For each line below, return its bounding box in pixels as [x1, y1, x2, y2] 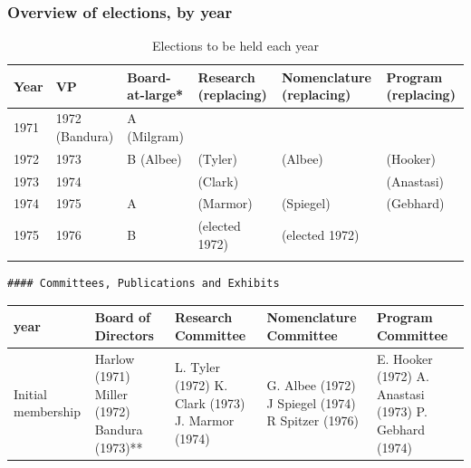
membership [14, 402, 82, 421]
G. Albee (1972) [266, 376, 356, 395]
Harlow [94, 349, 135, 368]
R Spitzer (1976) [266, 411, 359, 430]
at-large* [127, 85, 184, 104]
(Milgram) [127, 126, 184, 145]
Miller [94, 384, 128, 403]
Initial [14, 384, 47, 403]
